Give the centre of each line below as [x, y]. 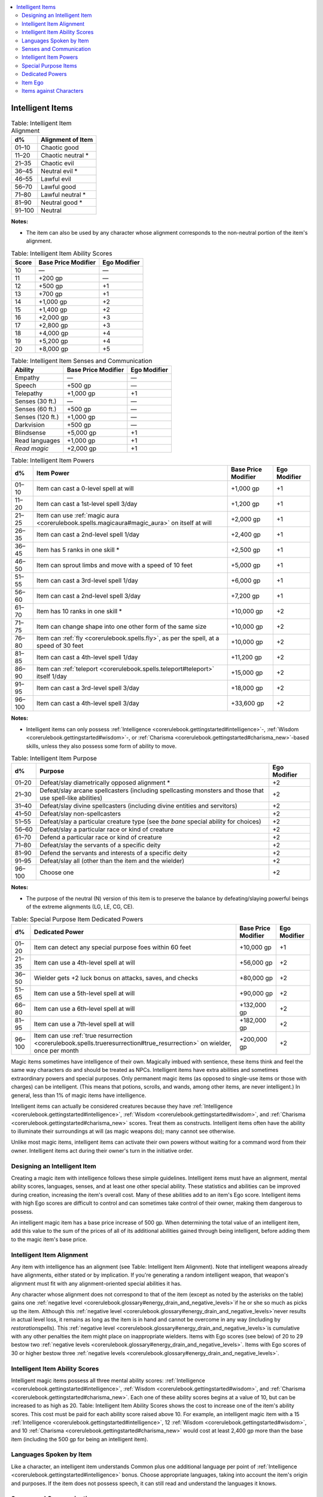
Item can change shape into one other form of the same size [121, 627]
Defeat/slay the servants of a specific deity [100, 846]
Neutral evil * [59, 171]
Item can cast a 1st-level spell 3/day [87, 504]
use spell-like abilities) [71, 798]
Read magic [32, 449]
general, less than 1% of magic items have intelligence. [79, 1095]
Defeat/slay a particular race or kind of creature [106, 829]
